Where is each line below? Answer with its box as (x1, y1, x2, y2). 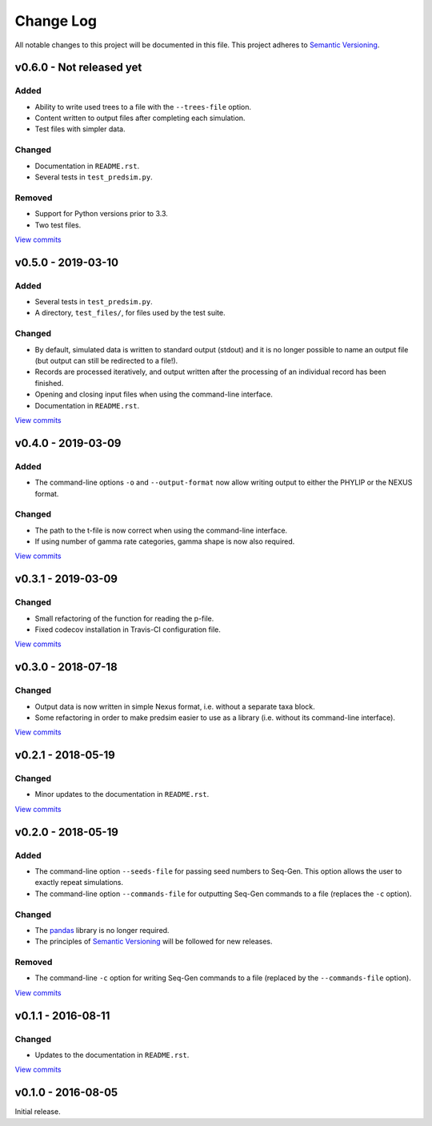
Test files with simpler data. (34, 124, 126, 134)
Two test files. (34, 220, 82, 230)
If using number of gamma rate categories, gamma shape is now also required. (34, 537, 295, 546)
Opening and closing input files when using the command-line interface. (34, 389, 274, 400)
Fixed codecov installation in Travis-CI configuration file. (34, 625, 222, 634)
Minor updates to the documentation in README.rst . (34, 790, 210, 799)
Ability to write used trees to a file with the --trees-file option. (34, 102, 252, 111)
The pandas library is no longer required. (34, 925, 170, 935)
